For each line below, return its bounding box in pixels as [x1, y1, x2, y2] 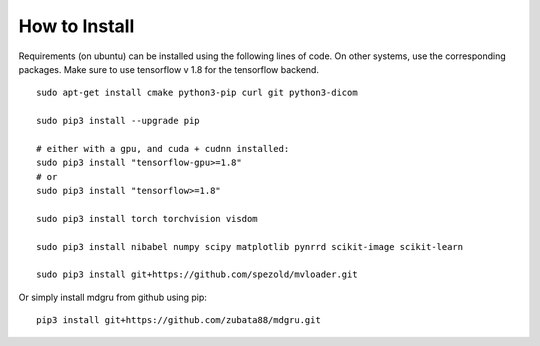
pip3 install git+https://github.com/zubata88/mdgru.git [36, 315, 322, 326]
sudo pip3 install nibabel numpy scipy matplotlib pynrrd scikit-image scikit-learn [36, 241, 464, 252]
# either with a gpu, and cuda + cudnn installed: [36, 143, 290, 154]
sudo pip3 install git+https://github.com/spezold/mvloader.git [36, 269, 359, 280]
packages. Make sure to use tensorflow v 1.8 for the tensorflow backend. [18, 63, 320, 75]
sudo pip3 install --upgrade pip [36, 115, 200, 127]
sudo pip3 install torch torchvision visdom [36, 213, 259, 224]
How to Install [18, 15, 135, 37]
